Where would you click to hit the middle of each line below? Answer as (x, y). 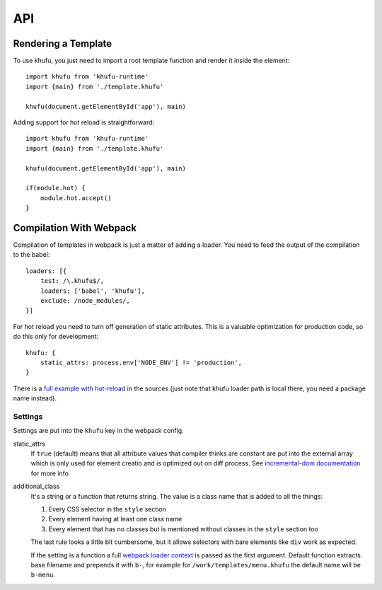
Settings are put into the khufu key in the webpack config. (98, 431)
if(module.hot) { (56, 188)
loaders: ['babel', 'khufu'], (92, 291)
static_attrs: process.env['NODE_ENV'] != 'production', (141, 362)
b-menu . (43, 575)
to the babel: (31, 255)
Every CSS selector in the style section (107, 509)
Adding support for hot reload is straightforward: (84, 122)
